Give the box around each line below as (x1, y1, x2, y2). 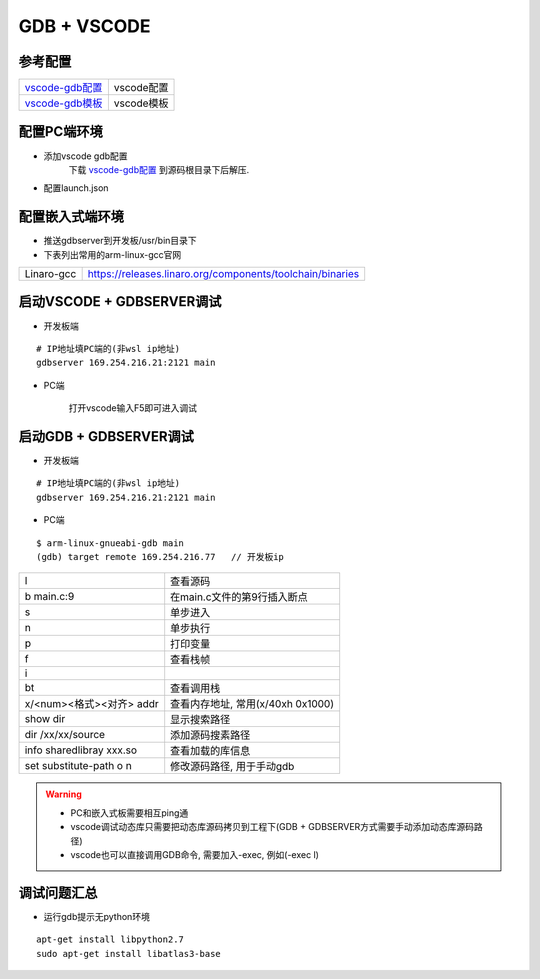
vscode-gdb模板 (24, 96, 103, 110)
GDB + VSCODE (18, 15, 151, 37)
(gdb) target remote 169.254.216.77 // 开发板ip (36, 551, 285, 562)
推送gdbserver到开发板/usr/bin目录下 (43, 235, 197, 247)
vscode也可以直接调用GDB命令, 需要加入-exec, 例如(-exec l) (70, 848, 320, 860)
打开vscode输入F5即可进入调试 (68, 402, 197, 414)
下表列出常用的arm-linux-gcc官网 (43, 248, 182, 260)
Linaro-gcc (24, 267, 77, 281)
